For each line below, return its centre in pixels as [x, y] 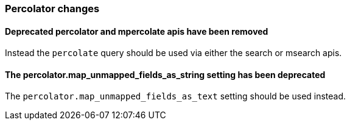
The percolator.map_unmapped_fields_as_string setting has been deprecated [165, 74]
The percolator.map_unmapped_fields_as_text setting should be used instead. [176, 96]
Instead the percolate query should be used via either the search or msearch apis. [173, 53]
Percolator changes [52, 9]
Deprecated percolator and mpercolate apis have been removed [137, 31]
